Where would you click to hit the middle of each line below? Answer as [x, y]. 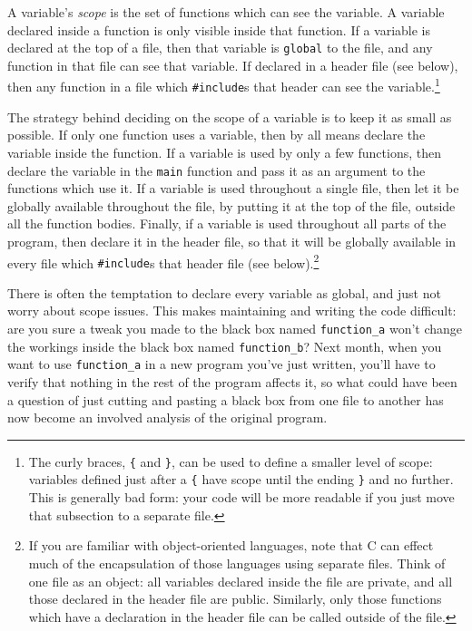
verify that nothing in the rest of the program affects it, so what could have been [232, 382]
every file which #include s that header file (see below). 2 [163, 261]
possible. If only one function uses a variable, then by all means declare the [216, 135]
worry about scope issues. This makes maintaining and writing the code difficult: [232, 311]
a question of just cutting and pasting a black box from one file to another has [226, 399]
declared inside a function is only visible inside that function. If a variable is [219, 29]
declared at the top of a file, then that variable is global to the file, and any [220, 48]
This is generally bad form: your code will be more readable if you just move [241, 497]
